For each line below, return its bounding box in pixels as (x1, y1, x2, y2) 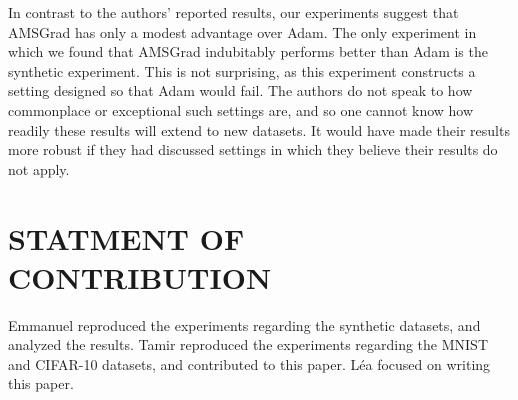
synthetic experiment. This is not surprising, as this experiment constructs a (8, 60, 476, 81)
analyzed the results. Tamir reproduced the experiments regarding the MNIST (8, 334, 489, 355)
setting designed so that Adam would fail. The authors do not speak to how (8, 80, 473, 101)
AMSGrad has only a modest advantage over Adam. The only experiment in (8, 21, 477, 42)
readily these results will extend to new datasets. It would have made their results (8, 119, 510, 140)
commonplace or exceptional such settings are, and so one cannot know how (8, 99, 474, 120)
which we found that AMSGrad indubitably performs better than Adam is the (8, 41, 488, 62)
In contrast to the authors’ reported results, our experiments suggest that (8, 2, 459, 22)
